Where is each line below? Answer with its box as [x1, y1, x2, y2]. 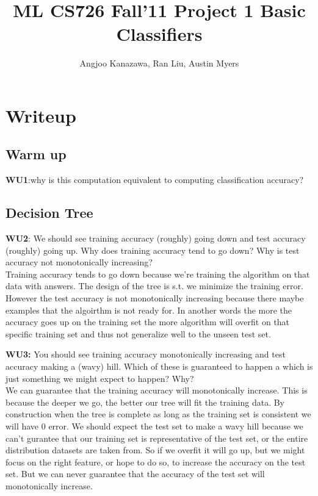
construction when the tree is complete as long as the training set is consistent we [5, 408, 311, 420]
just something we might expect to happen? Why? [5, 372, 194, 384]
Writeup [5, 102, 76, 128]
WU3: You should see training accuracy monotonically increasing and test [5, 348, 286, 361]
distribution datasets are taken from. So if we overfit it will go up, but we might [5, 444, 305, 456]
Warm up [5, 145, 67, 164]
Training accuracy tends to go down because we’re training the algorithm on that [5, 267, 310, 280]
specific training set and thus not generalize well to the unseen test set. [5, 327, 271, 340]
